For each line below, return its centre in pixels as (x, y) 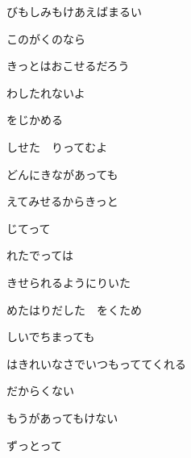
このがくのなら (46, 38)
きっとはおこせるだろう (68, 66)
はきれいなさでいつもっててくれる (96, 363)
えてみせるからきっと (62, 201)
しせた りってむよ (57, 146)
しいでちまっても (51, 337)
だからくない (40, 391)
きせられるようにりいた (69, 282)
